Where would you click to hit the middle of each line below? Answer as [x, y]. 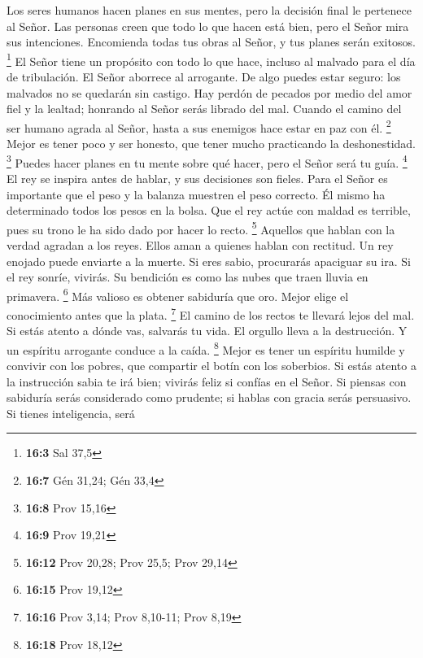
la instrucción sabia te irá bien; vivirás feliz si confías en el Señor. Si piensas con [207, 381]
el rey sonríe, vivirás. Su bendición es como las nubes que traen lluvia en [188, 277]
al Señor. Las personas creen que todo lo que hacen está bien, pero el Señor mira [208, 26]
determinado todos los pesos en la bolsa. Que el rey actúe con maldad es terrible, [209, 210]
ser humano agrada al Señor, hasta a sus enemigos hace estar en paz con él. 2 [199, 126]
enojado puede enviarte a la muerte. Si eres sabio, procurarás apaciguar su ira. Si [209, 261]
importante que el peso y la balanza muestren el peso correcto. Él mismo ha [196, 194]
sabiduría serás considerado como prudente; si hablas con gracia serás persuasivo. [209, 397]
